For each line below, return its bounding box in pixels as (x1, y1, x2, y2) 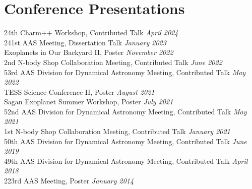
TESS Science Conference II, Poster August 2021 (4, 86, 155, 97)
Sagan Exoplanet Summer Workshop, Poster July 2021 (4, 96, 173, 107)
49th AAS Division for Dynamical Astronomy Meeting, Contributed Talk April (4, 155, 248, 166)
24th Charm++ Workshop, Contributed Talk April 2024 (4, 27, 178, 38)
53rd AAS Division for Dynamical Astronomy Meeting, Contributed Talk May (4, 67, 246, 77)
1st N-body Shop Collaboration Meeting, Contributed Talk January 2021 (4, 126, 230, 137)
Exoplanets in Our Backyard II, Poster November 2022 (4, 47, 173, 57)
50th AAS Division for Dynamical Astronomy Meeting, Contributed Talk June (4, 136, 247, 146)
